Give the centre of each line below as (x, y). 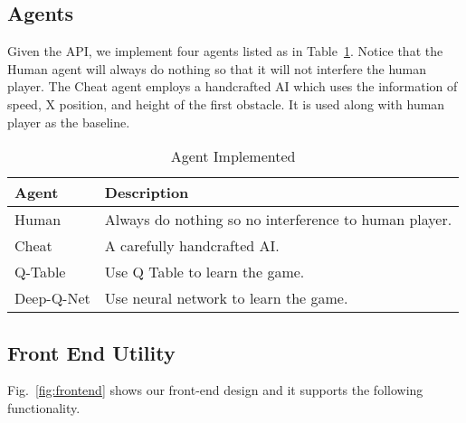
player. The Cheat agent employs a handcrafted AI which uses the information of (233, 86)
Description (147, 193)
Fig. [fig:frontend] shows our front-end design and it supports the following (215, 390)
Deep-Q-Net (52, 298)
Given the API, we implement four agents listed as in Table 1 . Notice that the (225, 51)
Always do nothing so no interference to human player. (278, 220)
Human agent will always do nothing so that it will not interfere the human (217, 68)
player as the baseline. (69, 122)
